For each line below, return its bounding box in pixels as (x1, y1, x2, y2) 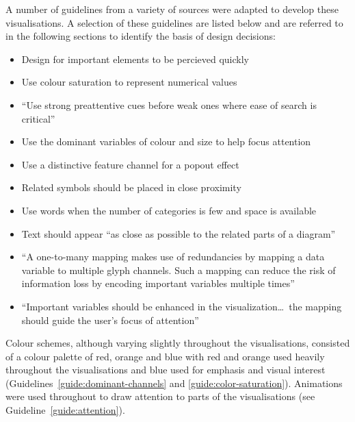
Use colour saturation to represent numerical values (21, 75, 237, 89)
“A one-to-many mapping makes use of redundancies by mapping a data (21, 249, 325, 264)
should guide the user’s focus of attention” (21, 312, 199, 327)
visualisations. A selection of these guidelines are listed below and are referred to (5, 15, 343, 29)
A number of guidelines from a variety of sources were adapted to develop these (5, 2, 339, 16)
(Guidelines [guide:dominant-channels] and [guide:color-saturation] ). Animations (5, 375, 343, 390)
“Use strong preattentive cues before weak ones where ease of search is (21, 97, 317, 112)
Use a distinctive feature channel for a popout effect (21, 157, 239, 171)
